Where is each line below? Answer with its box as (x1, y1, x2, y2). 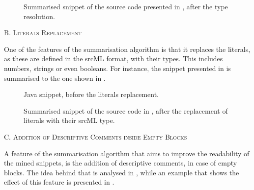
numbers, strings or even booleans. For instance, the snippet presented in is (4, 63, 231, 73)
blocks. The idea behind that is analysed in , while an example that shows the (4, 167, 239, 177)
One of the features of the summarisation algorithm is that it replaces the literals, (4, 44, 251, 54)
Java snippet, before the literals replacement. (24, 89, 159, 99)
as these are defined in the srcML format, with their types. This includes (4, 53, 223, 64)
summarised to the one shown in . (4, 72, 106, 83)
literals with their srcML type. (24, 115, 115, 125)
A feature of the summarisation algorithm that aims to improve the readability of (4, 148, 250, 158)
